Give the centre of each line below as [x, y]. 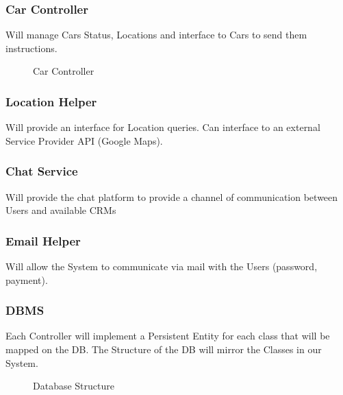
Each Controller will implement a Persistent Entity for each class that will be [168, 336]
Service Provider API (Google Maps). [84, 140]
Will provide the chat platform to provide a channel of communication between [172, 196]
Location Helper [51, 101]
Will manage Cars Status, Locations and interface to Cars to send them [156, 35]
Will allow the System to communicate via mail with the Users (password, [162, 266]
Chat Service [42, 171]
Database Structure [74, 386]
